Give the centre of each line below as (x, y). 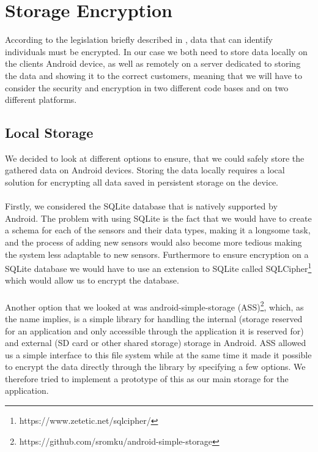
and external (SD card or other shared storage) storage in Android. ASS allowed (156, 343)
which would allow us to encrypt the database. (92, 280)
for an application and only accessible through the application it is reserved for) (154, 330)
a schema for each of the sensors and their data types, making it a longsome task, (158, 230)
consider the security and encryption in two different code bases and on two (147, 87)
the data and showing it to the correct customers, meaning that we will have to (154, 75)
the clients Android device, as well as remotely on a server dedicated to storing (153, 63)
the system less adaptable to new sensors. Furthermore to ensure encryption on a (157, 254)
